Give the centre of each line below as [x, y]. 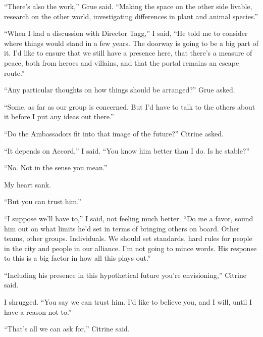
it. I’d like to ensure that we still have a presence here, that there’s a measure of [128, 53]
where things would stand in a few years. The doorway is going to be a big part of [131, 43]
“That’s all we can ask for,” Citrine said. [67, 329]
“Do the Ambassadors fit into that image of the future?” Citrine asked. [114, 133]
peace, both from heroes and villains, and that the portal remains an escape [122, 62]
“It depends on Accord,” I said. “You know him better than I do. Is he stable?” [127, 150]
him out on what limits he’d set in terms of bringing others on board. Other [122, 228]
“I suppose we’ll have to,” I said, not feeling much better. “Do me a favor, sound [129, 218]
